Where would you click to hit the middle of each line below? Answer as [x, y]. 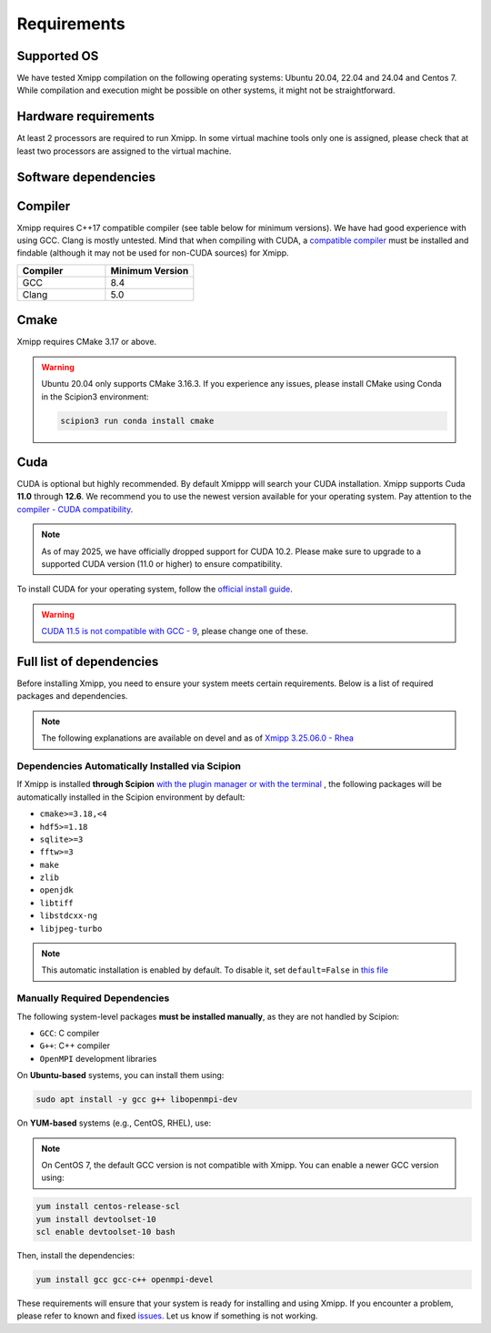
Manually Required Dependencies [93, 998]
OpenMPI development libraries [98, 1058]
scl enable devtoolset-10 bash [106, 1232]
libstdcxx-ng [69, 916]
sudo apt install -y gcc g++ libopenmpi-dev [137, 1100]
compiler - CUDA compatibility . [75, 509]
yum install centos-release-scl [108, 1207]
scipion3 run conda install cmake [137, 420]
